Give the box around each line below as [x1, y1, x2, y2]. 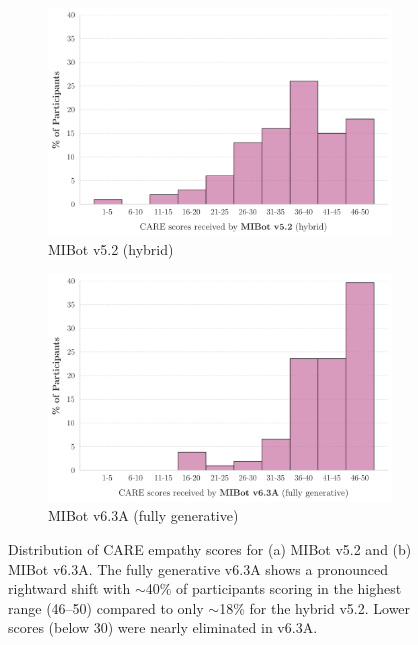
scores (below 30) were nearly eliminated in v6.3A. [8, 617, 318, 638]
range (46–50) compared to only [8, 597, 204, 618]
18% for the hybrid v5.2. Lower [219, 597, 411, 618]
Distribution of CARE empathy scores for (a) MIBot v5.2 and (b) [8, 538, 412, 559]
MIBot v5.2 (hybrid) [48, 239, 174, 260]
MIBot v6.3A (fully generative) [48, 505, 239, 526]
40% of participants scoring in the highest [145, 578, 402, 599]
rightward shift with [8, 578, 131, 599]
